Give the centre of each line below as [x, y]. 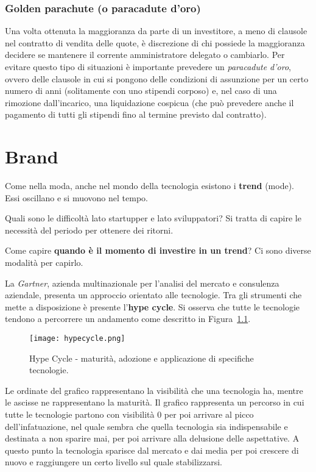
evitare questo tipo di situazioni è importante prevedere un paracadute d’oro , [148, 66]
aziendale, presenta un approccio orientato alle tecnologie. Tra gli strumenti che [153, 295]
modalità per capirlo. [44, 263]
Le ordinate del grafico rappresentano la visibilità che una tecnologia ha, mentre [154, 390]
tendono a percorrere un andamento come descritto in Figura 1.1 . [128, 319]
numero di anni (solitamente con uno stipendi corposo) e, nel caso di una [141, 91]
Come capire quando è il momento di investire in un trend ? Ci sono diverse [158, 250]
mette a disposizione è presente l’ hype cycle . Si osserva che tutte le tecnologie [153, 306]
